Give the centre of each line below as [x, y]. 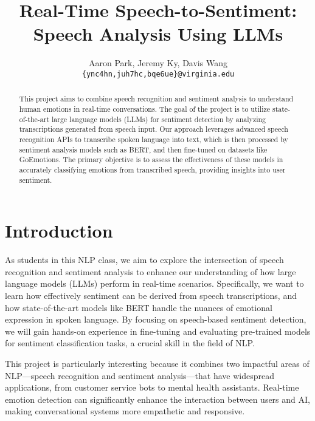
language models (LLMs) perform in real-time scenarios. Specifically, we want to [154, 283]
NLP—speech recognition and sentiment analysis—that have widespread [140, 375]
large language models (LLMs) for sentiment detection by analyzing [159, 119]
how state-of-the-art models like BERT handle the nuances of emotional [139, 307]
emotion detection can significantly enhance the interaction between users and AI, [157, 399]
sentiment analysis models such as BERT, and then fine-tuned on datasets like [143, 149]
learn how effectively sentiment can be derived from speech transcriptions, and [151, 295]
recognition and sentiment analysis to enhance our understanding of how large [151, 271]
